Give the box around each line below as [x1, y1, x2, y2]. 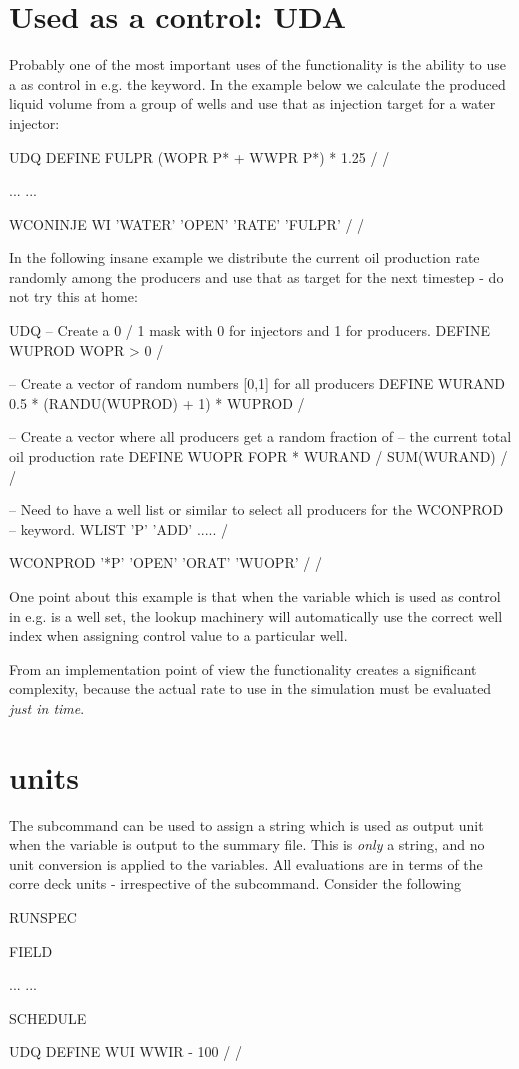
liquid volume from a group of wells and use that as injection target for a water [9, 93, 496, 114]
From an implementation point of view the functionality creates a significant [9, 658, 477, 679]
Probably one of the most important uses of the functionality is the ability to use [9, 54, 506, 75]
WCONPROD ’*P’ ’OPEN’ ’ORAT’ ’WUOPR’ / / [9, 552, 322, 573]
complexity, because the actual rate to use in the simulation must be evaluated [9, 678, 492, 699]
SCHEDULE [9, 1007, 87, 1028]
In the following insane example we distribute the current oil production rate [9, 247, 480, 268]
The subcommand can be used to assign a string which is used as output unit [9, 814, 484, 835]
